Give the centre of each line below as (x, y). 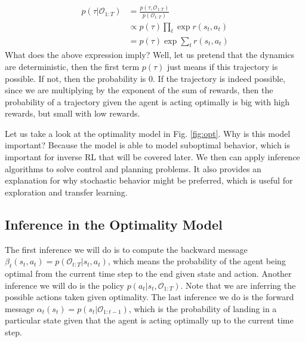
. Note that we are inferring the (238, 285)
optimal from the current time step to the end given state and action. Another (148, 274)
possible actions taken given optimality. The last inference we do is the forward (150, 297)
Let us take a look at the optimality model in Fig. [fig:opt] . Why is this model (148, 133)
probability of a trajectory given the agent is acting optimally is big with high (147, 101)
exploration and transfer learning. (66, 192)
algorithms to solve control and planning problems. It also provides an (133, 168)
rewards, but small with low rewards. (73, 113)
